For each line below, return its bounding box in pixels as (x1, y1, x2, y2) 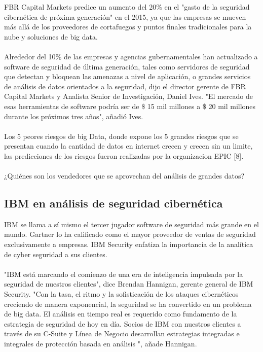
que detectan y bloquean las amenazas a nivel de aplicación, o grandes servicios (4, 71, 251, 82)
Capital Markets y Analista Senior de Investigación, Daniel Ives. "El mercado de (4, 91, 253, 101)
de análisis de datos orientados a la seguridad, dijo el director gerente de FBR (4, 81, 246, 91)
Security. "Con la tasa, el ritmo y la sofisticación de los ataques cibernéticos (4, 289, 239, 299)
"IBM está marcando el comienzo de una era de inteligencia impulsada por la (4, 268, 243, 279)
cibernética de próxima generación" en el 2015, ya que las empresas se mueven (4, 11, 246, 22)
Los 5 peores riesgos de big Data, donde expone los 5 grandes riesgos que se (4, 130, 239, 141)
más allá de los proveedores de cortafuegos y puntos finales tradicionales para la (4, 21, 252, 32)
